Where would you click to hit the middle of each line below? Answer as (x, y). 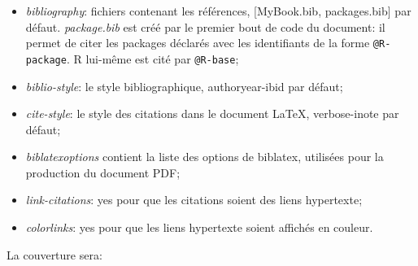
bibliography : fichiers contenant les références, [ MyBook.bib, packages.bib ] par (218, 11)
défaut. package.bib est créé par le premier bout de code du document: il (205, 26)
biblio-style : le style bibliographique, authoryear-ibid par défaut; (184, 86)
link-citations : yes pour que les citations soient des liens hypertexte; (194, 200)
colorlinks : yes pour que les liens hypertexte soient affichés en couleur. (199, 227)
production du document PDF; (103, 172)
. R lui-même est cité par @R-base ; (152, 58)
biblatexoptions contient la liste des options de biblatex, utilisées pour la (205, 157)
